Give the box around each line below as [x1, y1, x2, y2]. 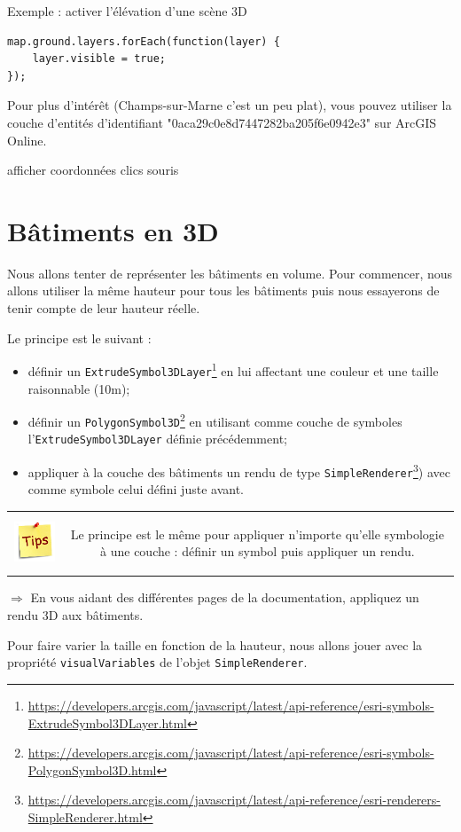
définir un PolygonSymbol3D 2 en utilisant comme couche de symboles [27, 410, 402, 430]
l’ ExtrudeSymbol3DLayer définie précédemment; [27, 429, 287, 448]
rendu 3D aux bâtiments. [7, 606, 144, 624]
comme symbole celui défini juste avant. [27, 480, 244, 498]
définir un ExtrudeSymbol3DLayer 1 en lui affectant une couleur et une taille [27, 359, 439, 380]
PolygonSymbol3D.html [27, 760, 157, 779]
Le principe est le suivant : [7, 328, 152, 347]
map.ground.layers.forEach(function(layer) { [7, 35, 280, 48]
